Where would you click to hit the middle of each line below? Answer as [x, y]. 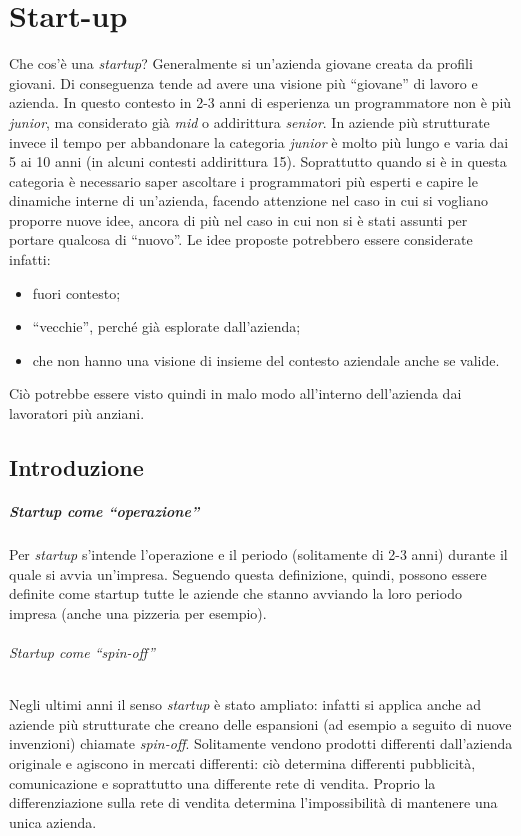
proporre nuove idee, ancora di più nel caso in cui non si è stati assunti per [238, 219]
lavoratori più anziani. [77, 413]
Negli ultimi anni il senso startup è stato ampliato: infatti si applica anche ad [245, 704]
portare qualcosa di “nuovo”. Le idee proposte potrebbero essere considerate [241, 239]
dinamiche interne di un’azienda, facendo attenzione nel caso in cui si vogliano [248, 200]
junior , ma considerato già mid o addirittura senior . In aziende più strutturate [249, 121]
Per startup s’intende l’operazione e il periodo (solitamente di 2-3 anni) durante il [258, 553]
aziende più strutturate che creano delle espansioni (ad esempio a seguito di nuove [260, 723]
